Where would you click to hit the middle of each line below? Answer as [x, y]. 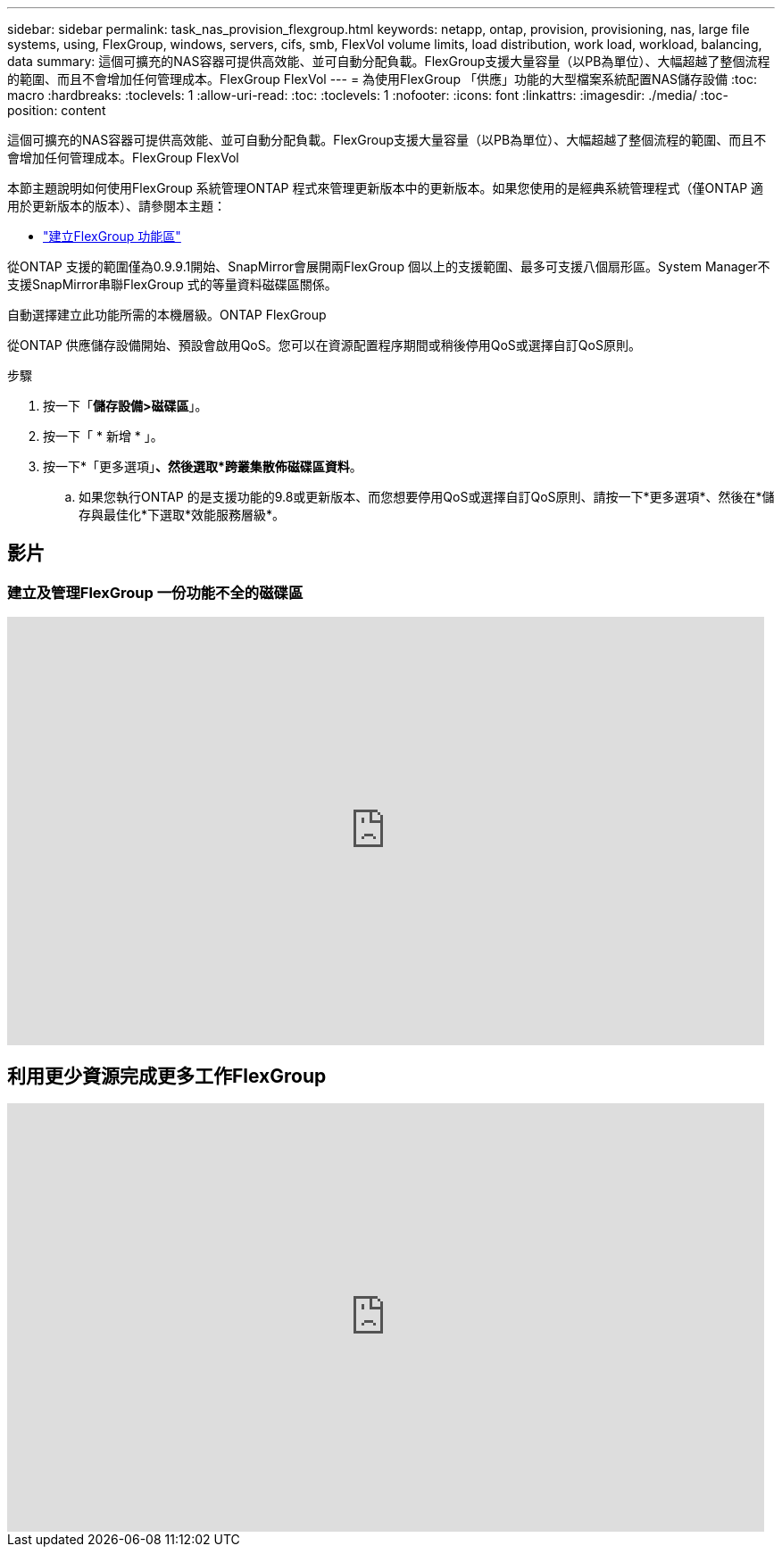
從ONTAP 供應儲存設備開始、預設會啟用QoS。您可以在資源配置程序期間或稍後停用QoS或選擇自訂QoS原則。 [324, 345]
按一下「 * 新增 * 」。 [103, 436]
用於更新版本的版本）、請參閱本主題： [116, 206]
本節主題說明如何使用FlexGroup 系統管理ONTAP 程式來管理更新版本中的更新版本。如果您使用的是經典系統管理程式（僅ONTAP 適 [386, 188]
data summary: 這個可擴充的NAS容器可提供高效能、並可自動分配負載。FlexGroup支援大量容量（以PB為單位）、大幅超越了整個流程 [389, 61]
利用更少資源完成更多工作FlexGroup [167, 1076]
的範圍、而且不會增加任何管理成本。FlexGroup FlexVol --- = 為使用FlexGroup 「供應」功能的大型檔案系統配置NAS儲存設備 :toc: [382, 79]
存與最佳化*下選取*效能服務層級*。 [182, 515]
